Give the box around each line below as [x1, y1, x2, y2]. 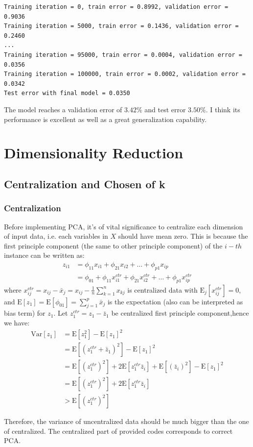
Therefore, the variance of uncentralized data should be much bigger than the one [4, 416, 249, 426]
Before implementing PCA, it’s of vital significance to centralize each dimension [4, 221, 243, 231]
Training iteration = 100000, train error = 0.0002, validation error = [4, 71, 246, 78]
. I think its [206, 104, 240, 114]
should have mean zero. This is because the [118, 231, 248, 241]
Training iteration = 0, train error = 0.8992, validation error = [4, 3, 229, 10]
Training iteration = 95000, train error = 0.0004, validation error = [4, 51, 242, 58]
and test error [144, 104, 186, 114]
